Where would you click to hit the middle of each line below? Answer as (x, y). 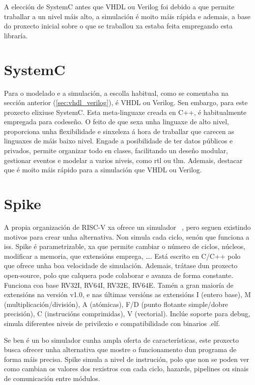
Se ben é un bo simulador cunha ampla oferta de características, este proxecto (122, 340)
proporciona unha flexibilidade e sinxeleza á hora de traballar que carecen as (119, 131)
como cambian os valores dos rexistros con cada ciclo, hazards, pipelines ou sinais (126, 369)
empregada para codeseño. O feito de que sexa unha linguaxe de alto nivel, (116, 122)
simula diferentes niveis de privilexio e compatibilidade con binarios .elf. (112, 323)
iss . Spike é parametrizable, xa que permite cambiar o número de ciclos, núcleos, (125, 246)
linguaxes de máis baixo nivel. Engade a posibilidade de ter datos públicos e (118, 141)
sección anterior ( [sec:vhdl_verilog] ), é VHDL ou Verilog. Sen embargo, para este (126, 102)
